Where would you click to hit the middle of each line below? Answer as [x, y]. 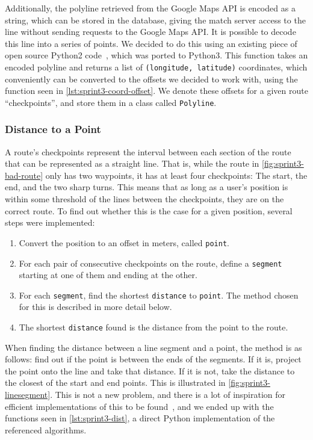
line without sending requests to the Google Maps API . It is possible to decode [150, 32]
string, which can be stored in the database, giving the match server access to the [155, 20]
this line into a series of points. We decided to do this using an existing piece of [151, 43]
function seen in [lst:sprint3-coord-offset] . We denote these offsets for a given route [156, 91]
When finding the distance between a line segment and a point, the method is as [153, 347]
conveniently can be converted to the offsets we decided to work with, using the [151, 79]
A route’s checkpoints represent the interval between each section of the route [148, 151]
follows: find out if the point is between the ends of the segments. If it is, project [153, 359]
